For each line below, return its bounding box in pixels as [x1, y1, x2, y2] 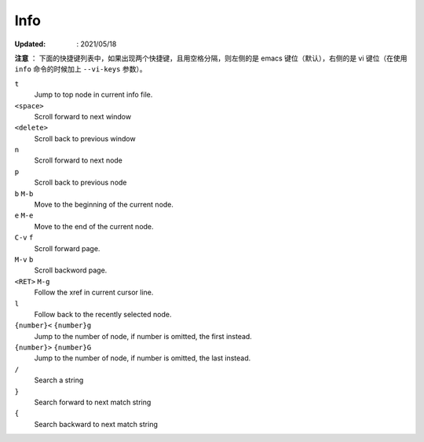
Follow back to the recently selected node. [34, 309, 172, 319]
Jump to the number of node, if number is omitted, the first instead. [34, 331, 253, 341]
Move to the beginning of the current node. [34, 200, 174, 210]
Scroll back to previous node [34, 177, 127, 188]
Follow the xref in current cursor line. [34, 287, 154, 298]
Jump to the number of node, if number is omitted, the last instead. [34, 353, 251, 363]
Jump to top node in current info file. [34, 90, 153, 100]
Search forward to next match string [34, 397, 152, 407]
